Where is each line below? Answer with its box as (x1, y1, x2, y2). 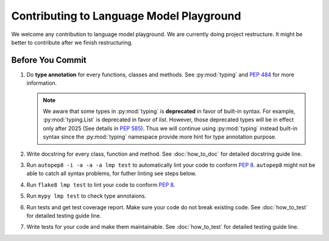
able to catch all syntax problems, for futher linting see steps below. (26, 170, 197, 177)
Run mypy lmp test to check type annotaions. (26, 192, 147, 200)
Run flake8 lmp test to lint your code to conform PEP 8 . (26, 181, 175, 189)
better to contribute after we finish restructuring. (11, 38, 133, 46)
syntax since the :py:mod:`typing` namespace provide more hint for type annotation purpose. (43, 133, 277, 140)
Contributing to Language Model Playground (11, 9, 241, 23)
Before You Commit (11, 55, 87, 65)
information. (26, 79, 57, 87)
